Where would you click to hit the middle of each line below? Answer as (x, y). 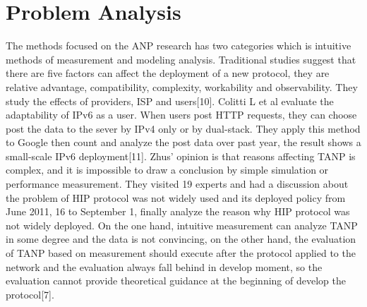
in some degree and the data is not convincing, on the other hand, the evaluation (181, 239)
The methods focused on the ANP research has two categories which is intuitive (179, 46)
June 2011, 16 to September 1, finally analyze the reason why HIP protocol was (178, 211)
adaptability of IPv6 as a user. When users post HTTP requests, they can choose (181, 115)
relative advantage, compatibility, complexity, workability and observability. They (182, 86)
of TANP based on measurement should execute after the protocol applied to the (181, 253)
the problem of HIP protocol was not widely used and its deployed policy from (176, 197)
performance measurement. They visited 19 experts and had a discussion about (177, 184)
